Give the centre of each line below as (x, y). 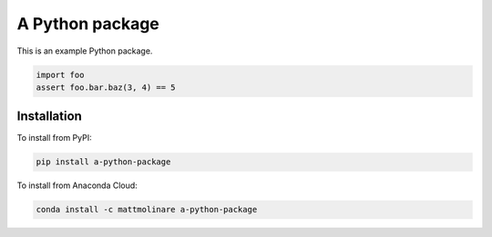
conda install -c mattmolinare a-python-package (147, 210)
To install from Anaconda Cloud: (77, 185)
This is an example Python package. (85, 51)
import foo (60, 74)
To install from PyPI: (54, 138)
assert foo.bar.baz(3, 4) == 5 (106, 87)
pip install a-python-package (103, 162)
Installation (49, 117)
